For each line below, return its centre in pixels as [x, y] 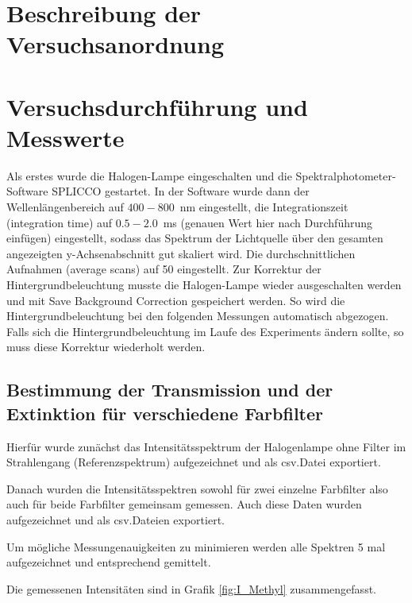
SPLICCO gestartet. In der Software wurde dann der [181, 191]
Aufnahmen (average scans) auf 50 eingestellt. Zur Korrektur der [164, 269]
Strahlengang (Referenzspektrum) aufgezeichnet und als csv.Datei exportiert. [194, 462]
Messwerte [65, 137]
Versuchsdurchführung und [157, 106]
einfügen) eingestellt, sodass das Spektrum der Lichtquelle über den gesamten [195, 238]
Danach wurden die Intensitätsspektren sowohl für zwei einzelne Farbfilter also [197, 488]
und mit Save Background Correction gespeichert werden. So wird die [176, 300]
